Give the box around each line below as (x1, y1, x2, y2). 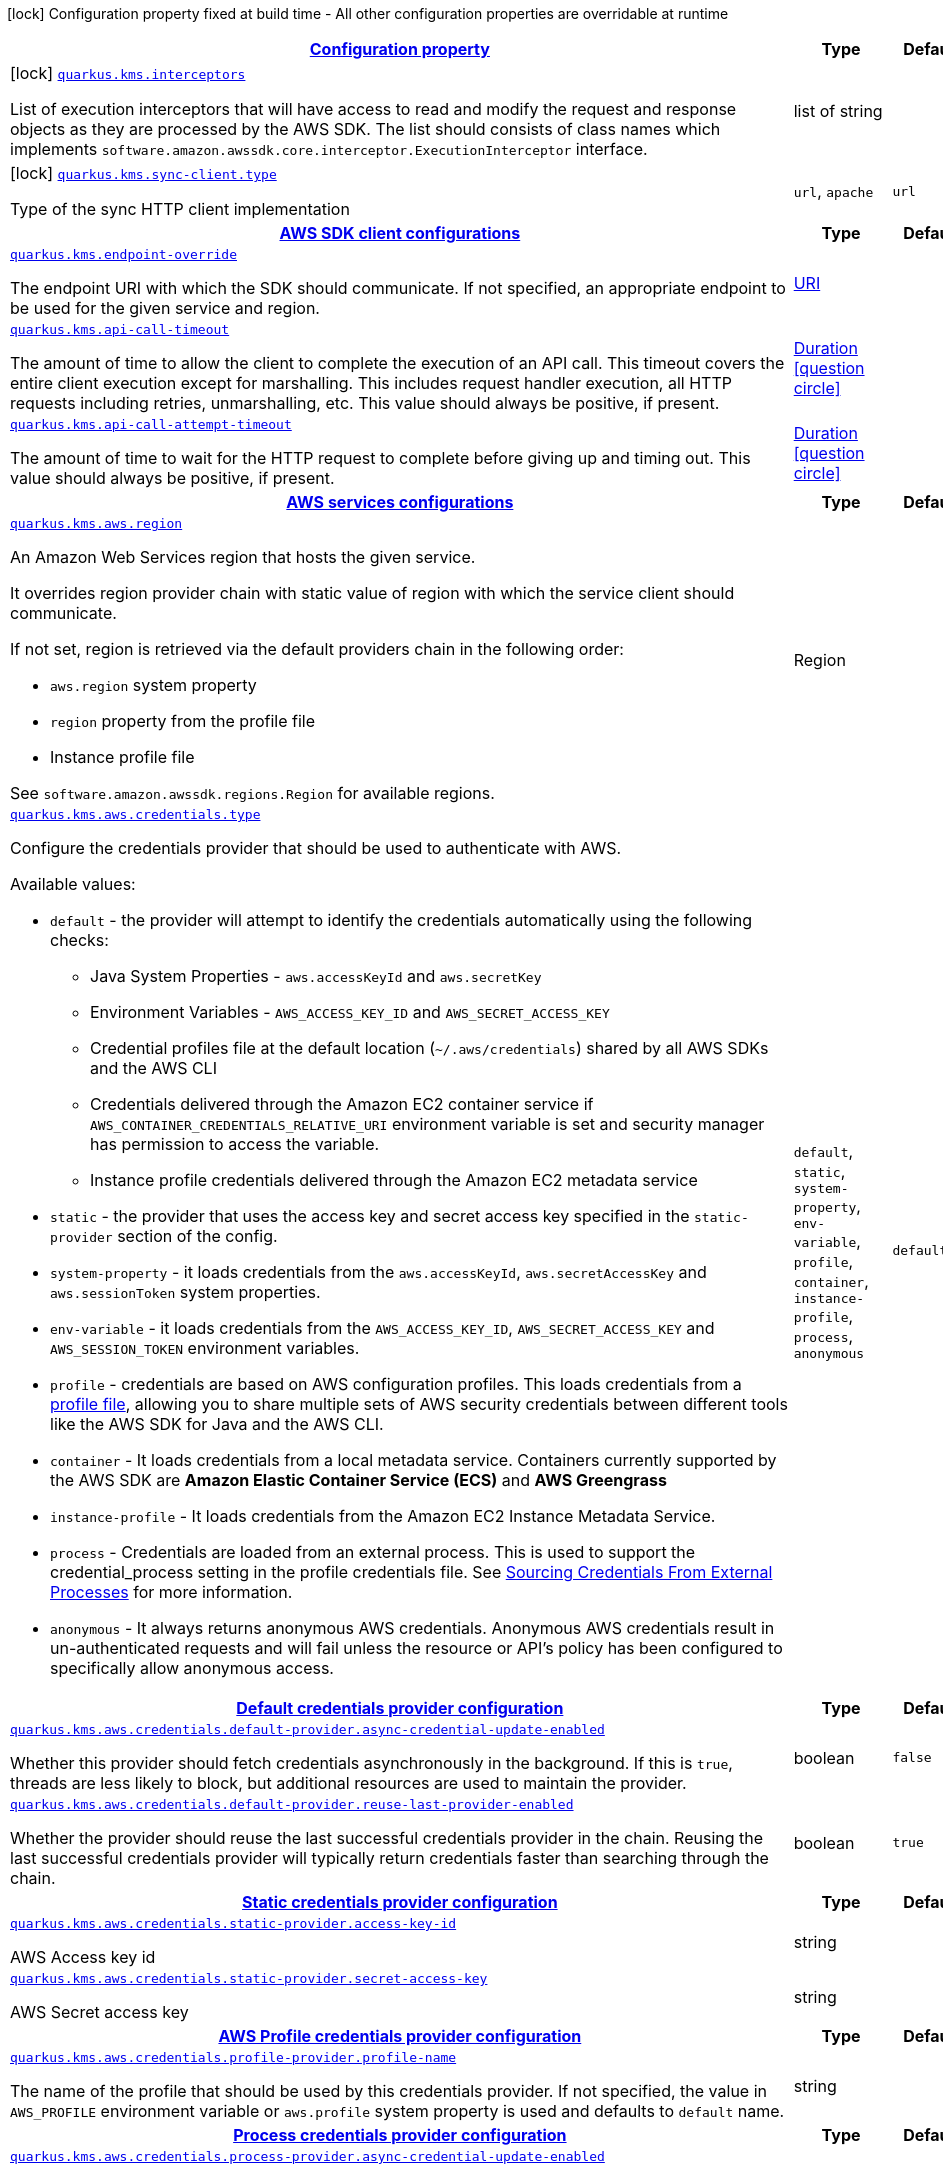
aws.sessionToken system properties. (50, 1282, 321, 1302)
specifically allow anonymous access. (50, 1658, 334, 1678)
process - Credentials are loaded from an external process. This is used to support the (50, 1542, 696, 1562)
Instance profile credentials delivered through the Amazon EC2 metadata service (90, 1170, 698, 1190)
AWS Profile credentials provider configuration (218, 2026, 582, 2046)
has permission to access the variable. (90, 1134, 380, 1154)
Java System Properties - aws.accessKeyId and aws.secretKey (90, 966, 542, 986)
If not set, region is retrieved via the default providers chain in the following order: (10, 639, 624, 659)
